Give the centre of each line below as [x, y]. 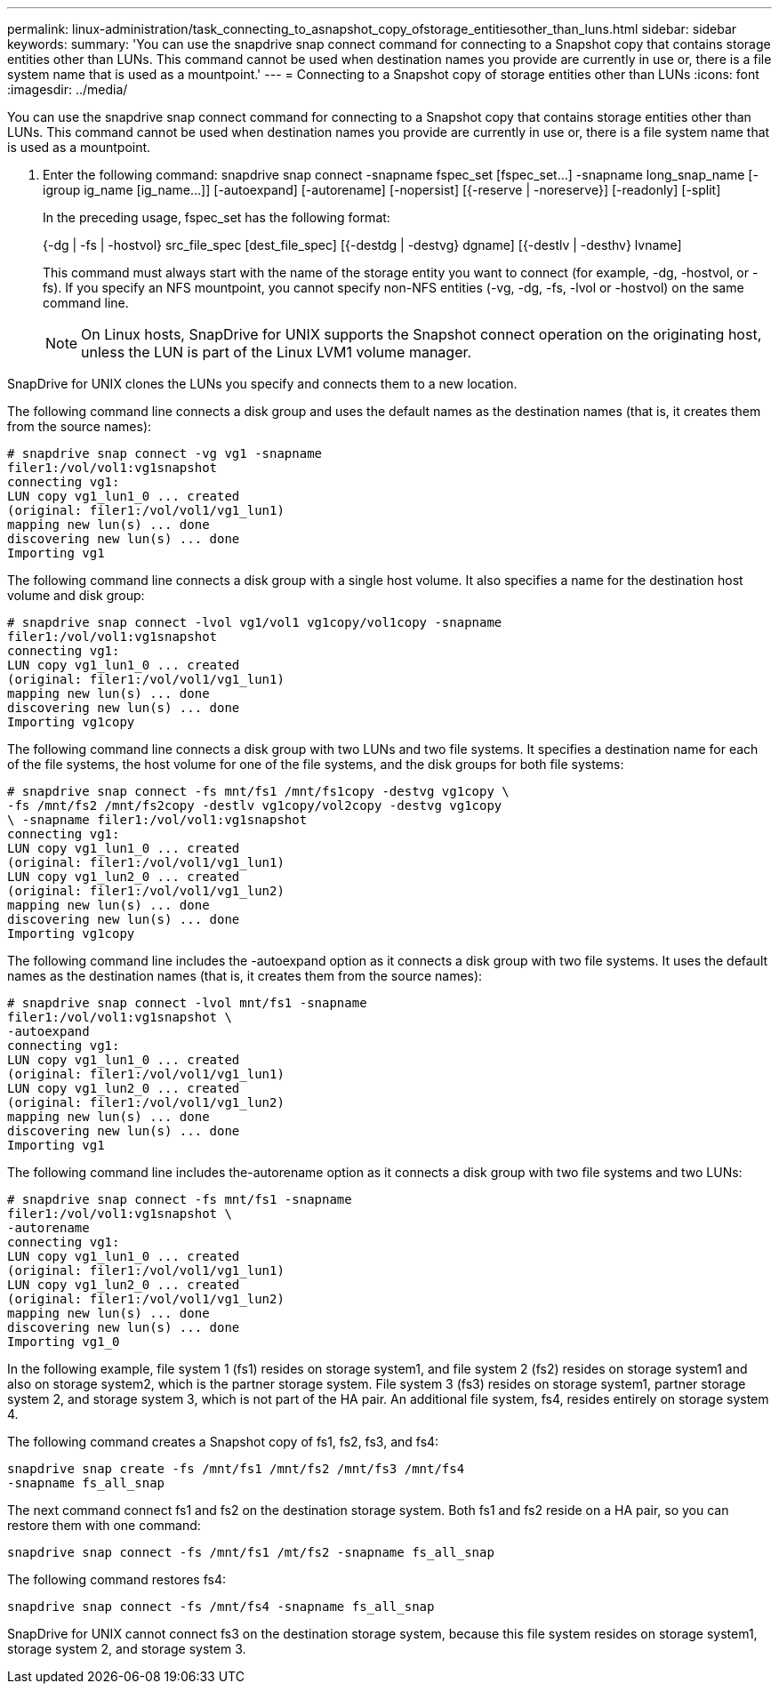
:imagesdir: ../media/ [68, 89]
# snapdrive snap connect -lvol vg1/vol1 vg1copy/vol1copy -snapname [255, 622]
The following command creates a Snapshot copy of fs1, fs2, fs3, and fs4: [223, 1442]
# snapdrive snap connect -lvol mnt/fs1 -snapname [187, 1003]
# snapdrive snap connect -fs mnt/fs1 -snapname [180, 1199]
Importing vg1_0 [64, 1342]
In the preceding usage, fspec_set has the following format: [217, 217]
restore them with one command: [104, 1525]
